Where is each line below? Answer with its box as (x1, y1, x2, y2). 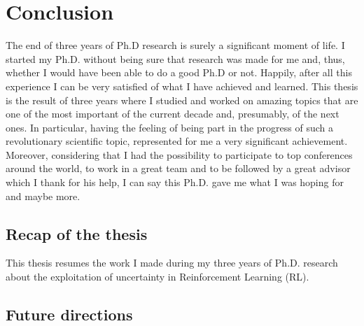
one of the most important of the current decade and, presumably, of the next (6, 106, 339, 121)
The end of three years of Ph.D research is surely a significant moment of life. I (6, 38, 345, 52)
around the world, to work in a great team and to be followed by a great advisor (6, 161, 351, 176)
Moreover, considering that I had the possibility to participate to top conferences (6, 147, 353, 162)
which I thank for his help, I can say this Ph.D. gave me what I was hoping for (6, 175, 344, 190)
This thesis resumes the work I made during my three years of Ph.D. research (6, 255, 338, 270)
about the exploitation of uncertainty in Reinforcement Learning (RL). (6, 269, 309, 284)
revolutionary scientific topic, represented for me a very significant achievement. (6, 134, 348, 148)
